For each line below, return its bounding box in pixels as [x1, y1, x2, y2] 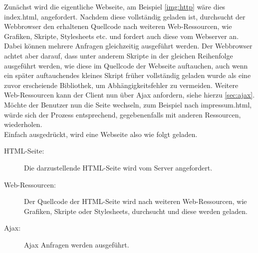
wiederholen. [4, 119, 42, 129]
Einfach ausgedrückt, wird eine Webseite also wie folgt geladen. [4, 128, 198, 139]
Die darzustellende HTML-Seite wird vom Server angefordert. [24, 162, 213, 172]
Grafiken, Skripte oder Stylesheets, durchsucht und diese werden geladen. [24, 205, 248, 216]
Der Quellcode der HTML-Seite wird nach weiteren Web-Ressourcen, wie [24, 196, 247, 206]
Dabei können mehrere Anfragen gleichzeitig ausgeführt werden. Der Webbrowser [4, 40, 253, 51]
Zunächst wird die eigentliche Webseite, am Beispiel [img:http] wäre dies [4, 1, 226, 11]
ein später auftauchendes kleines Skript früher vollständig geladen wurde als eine [4, 70, 251, 80]
